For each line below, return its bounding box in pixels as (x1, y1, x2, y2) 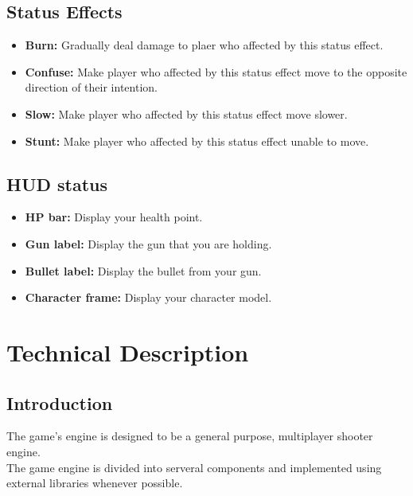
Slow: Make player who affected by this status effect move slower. (25, 105, 348, 122)
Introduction (6, 390, 113, 415)
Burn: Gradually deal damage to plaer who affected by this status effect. (25, 37, 384, 53)
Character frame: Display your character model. (25, 289, 272, 306)
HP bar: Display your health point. (25, 209, 203, 225)
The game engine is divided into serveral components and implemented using (6, 459, 382, 475)
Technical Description (6, 335, 249, 368)
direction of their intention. (25, 79, 158, 96)
